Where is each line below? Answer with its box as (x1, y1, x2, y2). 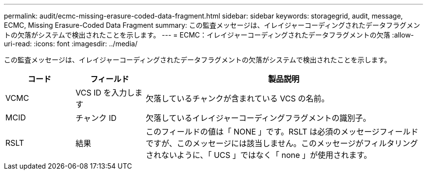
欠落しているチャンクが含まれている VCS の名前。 (145, 94, 330, 103)
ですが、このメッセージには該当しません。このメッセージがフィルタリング (145, 138, 418, 148)
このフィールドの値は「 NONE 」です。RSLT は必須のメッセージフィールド (145, 127, 419, 136)
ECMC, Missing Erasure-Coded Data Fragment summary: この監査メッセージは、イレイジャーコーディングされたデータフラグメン (4, 21, 420, 29)
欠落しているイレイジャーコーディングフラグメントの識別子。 (145, 113, 371, 123)
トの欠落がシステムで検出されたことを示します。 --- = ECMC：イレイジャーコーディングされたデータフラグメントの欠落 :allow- (4, 31, 414, 39)
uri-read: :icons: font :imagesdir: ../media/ (4, 39, 137, 48)
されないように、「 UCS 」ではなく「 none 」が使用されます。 (145, 150, 372, 160)
